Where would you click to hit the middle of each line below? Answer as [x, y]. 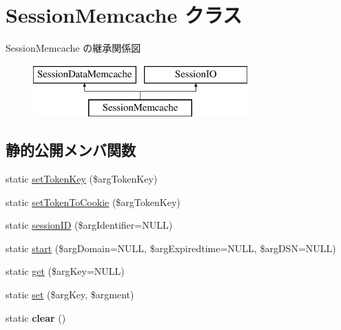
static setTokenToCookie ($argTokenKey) [93, 202]
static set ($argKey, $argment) [70, 295]
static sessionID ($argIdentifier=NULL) [89, 225]
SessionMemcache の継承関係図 [73, 48]
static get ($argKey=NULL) [65, 271]
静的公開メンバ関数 [71, 150]
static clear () [36, 317]
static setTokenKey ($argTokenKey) [82, 179]
